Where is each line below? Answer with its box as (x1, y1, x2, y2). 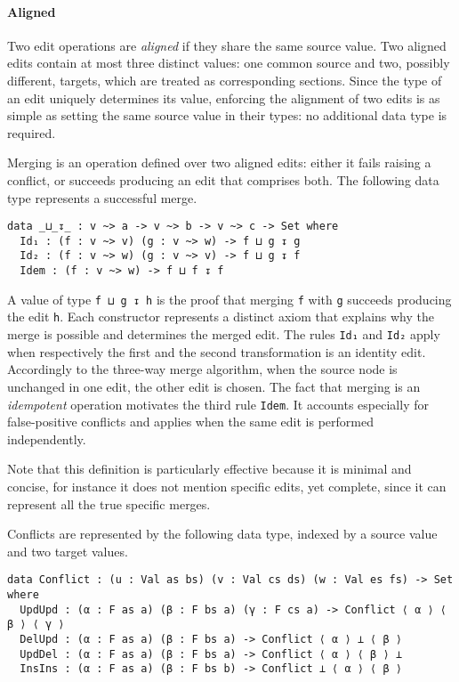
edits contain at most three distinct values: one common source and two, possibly (7, 53, 450, 72)
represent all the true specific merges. (7, 494, 211, 513)
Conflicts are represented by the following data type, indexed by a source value (7, 524, 438, 543)
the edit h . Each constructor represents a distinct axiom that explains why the (7, 307, 435, 326)
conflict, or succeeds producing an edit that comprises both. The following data (7, 170, 439, 189)
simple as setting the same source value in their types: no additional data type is (7, 106, 447, 125)
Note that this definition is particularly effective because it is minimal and (7, 459, 412, 478)
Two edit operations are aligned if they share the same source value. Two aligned (7, 36, 447, 54)
